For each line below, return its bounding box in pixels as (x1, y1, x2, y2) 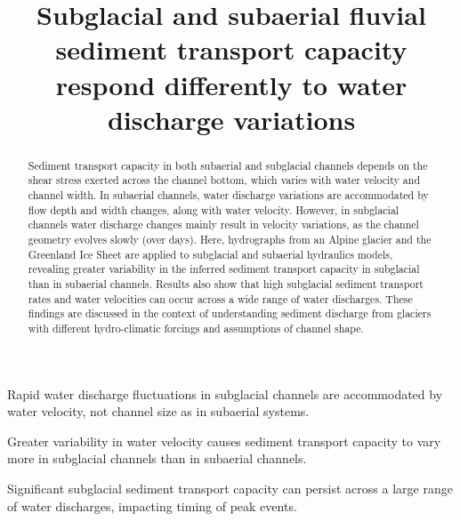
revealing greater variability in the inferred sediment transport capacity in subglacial (28, 261, 420, 277)
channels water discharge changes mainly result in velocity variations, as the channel (28, 217, 419, 232)
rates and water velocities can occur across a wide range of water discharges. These (28, 291, 413, 306)
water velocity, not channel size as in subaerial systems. (7, 402, 310, 421)
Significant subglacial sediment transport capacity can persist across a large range (7, 478, 453, 497)
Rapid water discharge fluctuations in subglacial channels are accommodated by (7, 384, 443, 403)
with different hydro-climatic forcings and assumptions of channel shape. (28, 320, 364, 335)
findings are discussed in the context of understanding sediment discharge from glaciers (28, 306, 432, 321)
